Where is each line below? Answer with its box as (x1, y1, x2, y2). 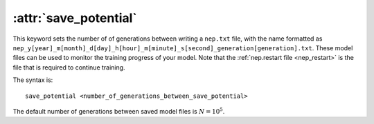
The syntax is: (12, 76, 53, 84)
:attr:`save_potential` (12, 10, 138, 25)
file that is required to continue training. (12, 63, 125, 72)
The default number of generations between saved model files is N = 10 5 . (12, 107, 225, 115)
